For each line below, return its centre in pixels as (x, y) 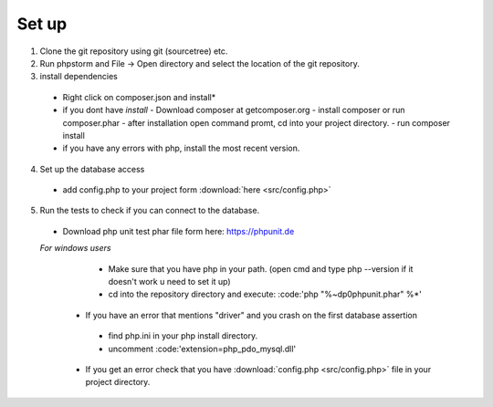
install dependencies (79, 77)
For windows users (75, 248)
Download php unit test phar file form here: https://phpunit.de (178, 231)
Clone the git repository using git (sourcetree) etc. (134, 51)
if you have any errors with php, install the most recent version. (181, 148)
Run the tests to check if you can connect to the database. (150, 211)
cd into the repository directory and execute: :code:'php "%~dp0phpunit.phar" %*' (265, 294)
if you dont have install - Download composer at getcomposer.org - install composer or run (234, 110)
